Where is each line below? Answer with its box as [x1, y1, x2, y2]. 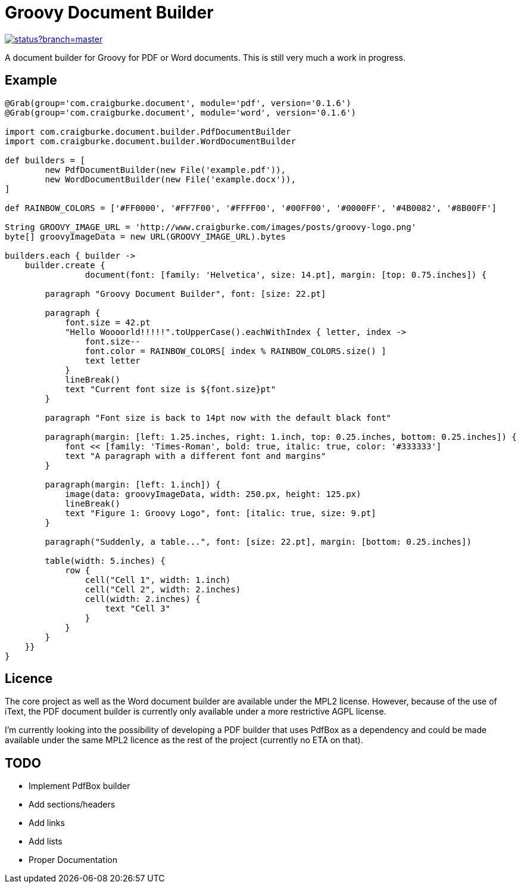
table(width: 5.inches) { [45, 555, 166, 566]
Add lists [29, 836, 63, 847]
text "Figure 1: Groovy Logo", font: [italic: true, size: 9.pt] [65, 508, 376, 518]
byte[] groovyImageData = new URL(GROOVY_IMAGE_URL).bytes [5, 231, 286, 241]
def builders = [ [5, 155, 85, 165]
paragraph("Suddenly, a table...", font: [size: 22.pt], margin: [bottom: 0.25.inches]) [45, 536, 472, 547]
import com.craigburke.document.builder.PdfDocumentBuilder [5, 126, 291, 136]
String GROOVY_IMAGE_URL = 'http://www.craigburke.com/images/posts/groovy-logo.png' [5, 222, 417, 232]
